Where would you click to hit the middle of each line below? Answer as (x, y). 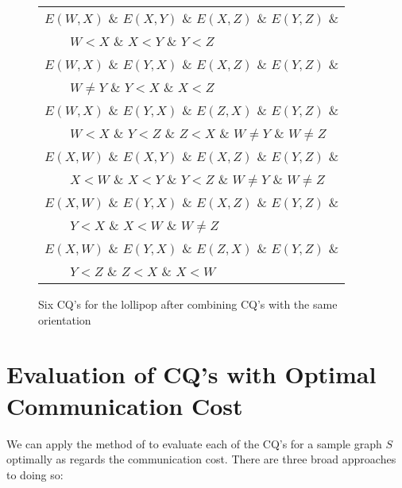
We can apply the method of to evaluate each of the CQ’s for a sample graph (194, 443)
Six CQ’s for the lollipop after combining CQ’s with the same (188, 304)
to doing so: (35, 474)
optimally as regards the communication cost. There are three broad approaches (201, 459)
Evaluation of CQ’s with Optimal (191, 374)
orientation (65, 319)
